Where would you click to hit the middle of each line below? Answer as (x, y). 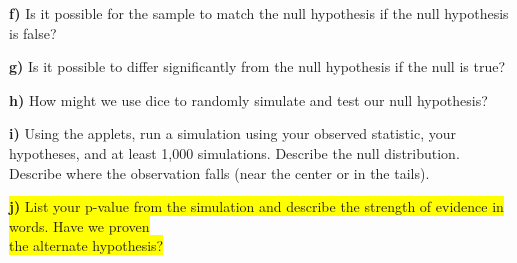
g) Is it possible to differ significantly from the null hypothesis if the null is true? (257, 66)
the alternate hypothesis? (86, 245)
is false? (33, 32)
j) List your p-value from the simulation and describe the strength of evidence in (256, 206)
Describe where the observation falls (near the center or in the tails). (219, 172)
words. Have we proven (79, 225)
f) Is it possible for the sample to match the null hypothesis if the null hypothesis (259, 13)
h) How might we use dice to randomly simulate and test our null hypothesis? (248, 99)
